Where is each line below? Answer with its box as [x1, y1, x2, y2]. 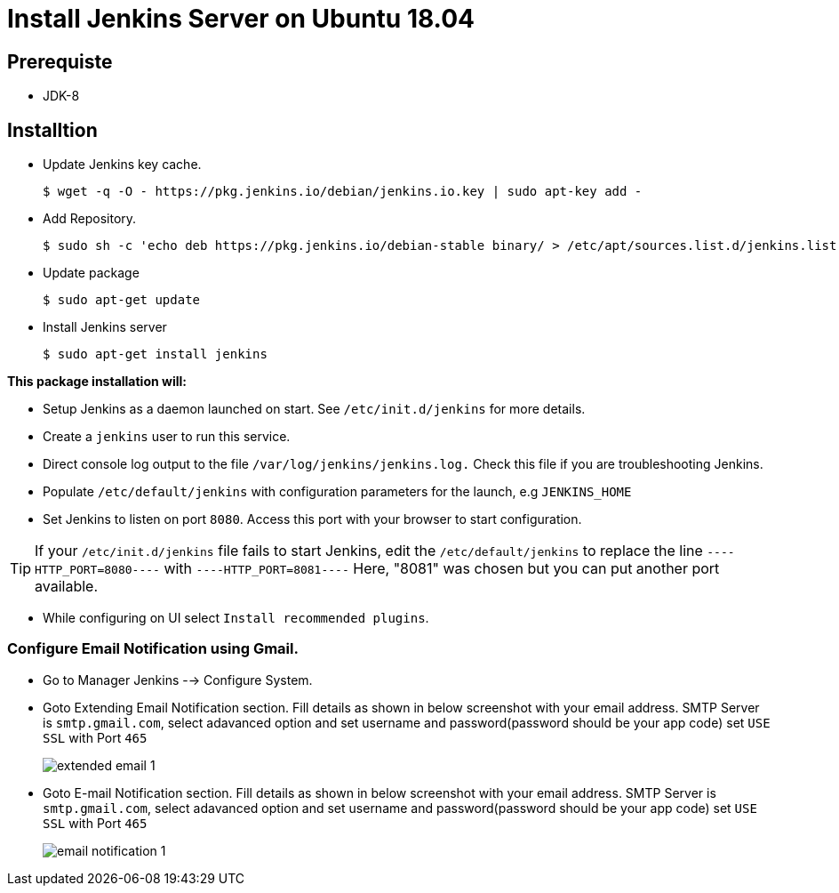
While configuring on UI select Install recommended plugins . [43, 610, 429, 626]
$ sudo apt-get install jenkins [43, 347, 268, 362]
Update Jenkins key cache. [43, 157, 202, 173]
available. [35, 577, 98, 596]
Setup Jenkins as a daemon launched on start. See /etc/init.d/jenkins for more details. [43, 401, 586, 417]
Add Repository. [43, 211, 137, 227]
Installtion [7, 118, 98, 141]
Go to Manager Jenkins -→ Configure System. [43, 672, 313, 688]
